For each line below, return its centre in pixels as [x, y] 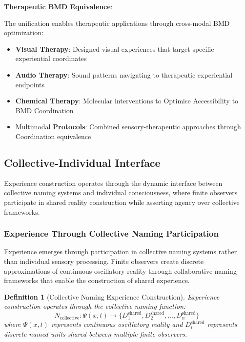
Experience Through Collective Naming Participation [111, 233]
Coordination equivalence [53, 136]
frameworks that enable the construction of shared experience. [97, 280]
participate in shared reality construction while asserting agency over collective [122, 202]
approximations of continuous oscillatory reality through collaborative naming [120, 271]
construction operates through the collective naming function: [95, 306]
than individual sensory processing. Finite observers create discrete [104, 261]
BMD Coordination [44, 110]
